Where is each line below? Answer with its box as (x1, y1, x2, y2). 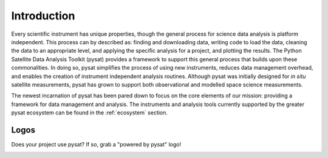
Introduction (11, 9, 75, 22)
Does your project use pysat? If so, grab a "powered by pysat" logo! (11, 140, 182, 148)
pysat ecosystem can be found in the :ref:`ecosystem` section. (11, 109, 168, 116)
